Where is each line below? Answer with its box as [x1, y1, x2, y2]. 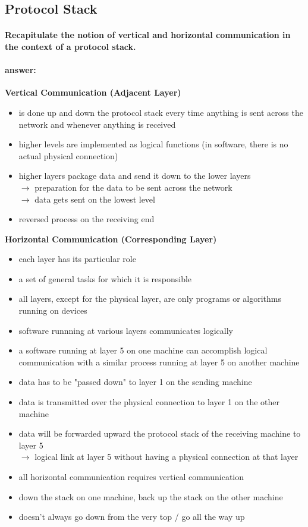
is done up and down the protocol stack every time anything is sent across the [18, 106, 303, 118]
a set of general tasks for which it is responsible [18, 272, 192, 285]
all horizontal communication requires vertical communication [18, 471, 244, 483]
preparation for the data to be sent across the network [34, 181, 232, 193]
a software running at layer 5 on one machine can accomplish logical [18, 344, 268, 356]
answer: [5, 64, 36, 76]
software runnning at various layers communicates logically [18, 324, 233, 336]
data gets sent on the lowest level [34, 193, 155, 205]
